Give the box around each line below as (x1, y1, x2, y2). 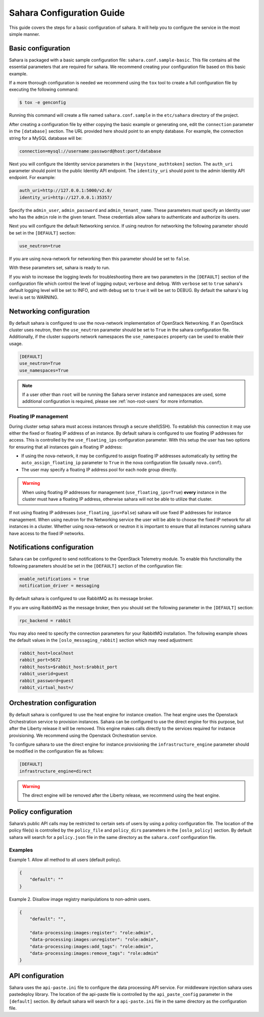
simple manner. (9, 31, 40, 37)
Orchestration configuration (9, 699, 97, 707)
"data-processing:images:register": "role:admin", (29, 930, 154, 936)
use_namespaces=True (19, 367, 68, 373)
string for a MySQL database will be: (9, 135, 83, 141)
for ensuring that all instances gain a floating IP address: (9, 444, 123, 450)
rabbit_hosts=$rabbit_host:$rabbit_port (19, 664, 117, 670)
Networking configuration (9, 307, 90, 315)
